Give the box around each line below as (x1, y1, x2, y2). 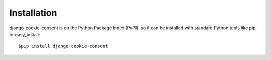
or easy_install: (9, 31, 40, 37)
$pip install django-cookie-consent (18, 43, 108, 49)
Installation (9, 7, 57, 18)
